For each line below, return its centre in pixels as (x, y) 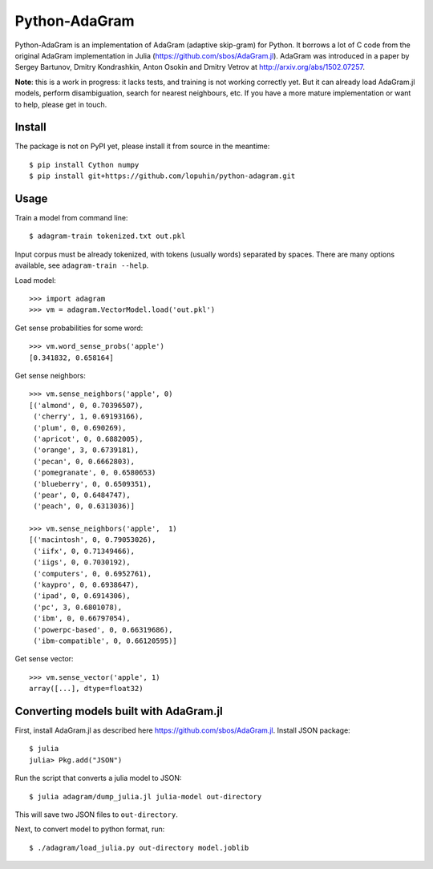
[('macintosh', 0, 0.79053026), (93, 540)
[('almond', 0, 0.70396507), (86, 405)
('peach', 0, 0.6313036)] (84, 506)
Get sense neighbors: (50, 376)
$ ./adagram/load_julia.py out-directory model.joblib (139, 847)
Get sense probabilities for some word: (79, 328)
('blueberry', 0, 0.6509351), (93, 484)
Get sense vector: (44, 659)
